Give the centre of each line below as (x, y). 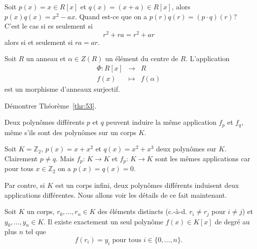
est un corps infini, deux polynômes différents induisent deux (147, 185)
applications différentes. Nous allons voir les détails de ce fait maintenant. (116, 195)
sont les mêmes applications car (203, 158)
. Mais (65, 158)
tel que (36, 231)
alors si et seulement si (39, 42)
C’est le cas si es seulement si (49, 26)
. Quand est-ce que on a (111, 16)
